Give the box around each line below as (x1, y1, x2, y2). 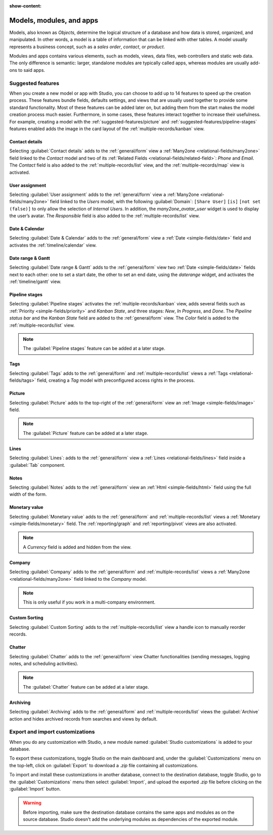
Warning (23, 800, 41, 806)
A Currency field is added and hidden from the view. (23, 544, 131, 550)
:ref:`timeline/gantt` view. (9, 279, 62, 285)
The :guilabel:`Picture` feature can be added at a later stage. (23, 430, 149, 436)
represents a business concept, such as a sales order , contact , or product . (9, 44, 165, 50)
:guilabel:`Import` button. (9, 786, 61, 792)
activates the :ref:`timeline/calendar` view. (9, 242, 97, 248)
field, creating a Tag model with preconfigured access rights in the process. (37, 377, 195, 383)
